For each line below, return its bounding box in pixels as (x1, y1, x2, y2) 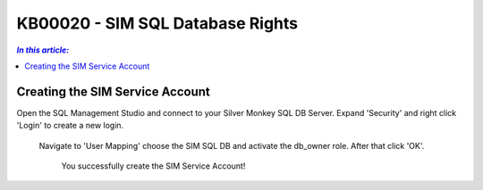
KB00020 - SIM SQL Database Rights (16, 13, 299, 33)
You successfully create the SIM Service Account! (61, 161, 246, 171)
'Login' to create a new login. (16, 120, 124, 131)
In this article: (16, 45, 70, 55)
